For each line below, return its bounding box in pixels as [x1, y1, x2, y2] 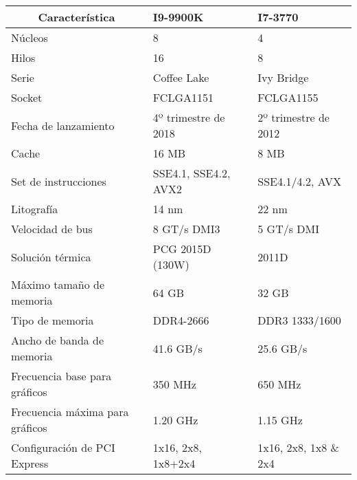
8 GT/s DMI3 [152, 221, 220, 237]
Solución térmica [11, 248, 91, 265]
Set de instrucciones [11, 173, 106, 189]
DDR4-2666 [152, 312, 209, 328]
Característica [38, 9, 115, 25]
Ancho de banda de [11, 332, 104, 348]
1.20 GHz [152, 411, 198, 428]
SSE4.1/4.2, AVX [257, 173, 341, 189]
